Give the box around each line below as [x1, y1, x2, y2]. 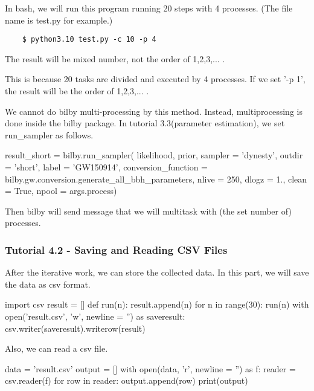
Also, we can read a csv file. [5, 342, 108, 355]
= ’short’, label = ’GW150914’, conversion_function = [5, 161, 208, 173]
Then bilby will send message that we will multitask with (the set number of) [5, 204, 292, 217]
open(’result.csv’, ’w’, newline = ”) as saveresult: [5, 309, 185, 322]
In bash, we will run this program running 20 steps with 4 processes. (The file [5, 2, 293, 14]
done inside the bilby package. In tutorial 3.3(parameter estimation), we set [5, 117, 285, 129]
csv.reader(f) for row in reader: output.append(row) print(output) [5, 374, 248, 387]
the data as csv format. [5, 277, 91, 290]
